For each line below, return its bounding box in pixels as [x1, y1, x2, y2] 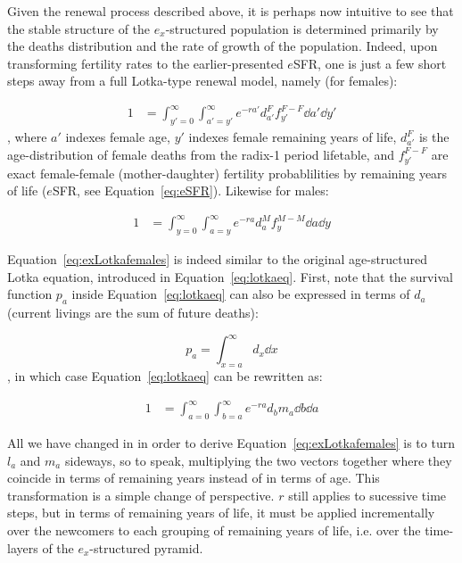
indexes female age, [65, 128, 170, 146]
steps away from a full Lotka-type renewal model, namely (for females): [7, 71, 398, 90]
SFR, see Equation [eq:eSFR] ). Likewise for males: [52, 181, 329, 200]
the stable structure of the [7, 19, 151, 37]
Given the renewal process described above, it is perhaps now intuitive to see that [7, 2, 454, 20]
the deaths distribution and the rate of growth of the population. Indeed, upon [7, 37, 438, 55]
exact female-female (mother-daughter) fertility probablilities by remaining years [7, 163, 448, 182]
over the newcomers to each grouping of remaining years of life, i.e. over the [7, 520, 421, 539]
